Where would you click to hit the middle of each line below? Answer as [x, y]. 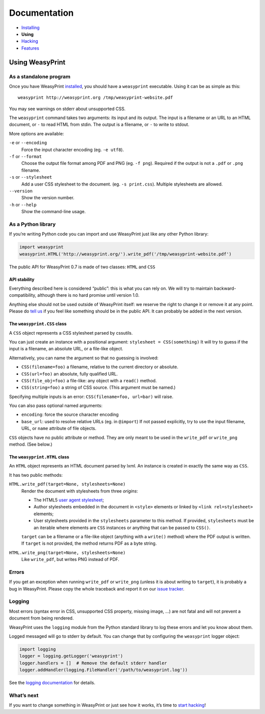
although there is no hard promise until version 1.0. [89, 295]
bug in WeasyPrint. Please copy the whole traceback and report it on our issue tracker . [97, 589]
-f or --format [25, 156]
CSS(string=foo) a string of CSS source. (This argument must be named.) [99, 388]
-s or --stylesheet [31, 177]
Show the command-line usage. [53, 212]
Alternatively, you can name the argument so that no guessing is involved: [84, 358]
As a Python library [32, 224]
